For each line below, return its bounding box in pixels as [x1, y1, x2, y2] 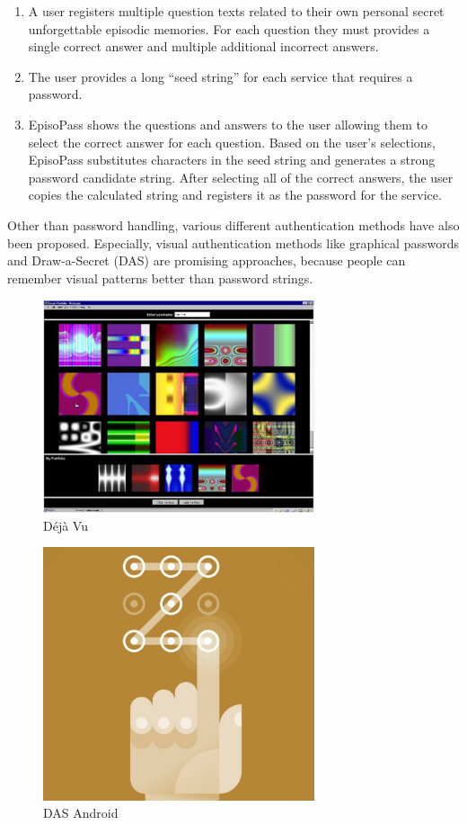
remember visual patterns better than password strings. [7, 268, 313, 287]
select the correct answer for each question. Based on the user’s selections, [28, 132, 436, 151]
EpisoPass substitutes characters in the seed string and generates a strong [28, 150, 436, 169]
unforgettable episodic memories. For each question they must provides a [28, 19, 430, 38]
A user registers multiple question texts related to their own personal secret [28, 2, 445, 20]
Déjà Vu [43, 516, 88, 534]
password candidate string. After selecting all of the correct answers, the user [28, 167, 454, 186]
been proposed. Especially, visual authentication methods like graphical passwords [7, 233, 459, 252]
